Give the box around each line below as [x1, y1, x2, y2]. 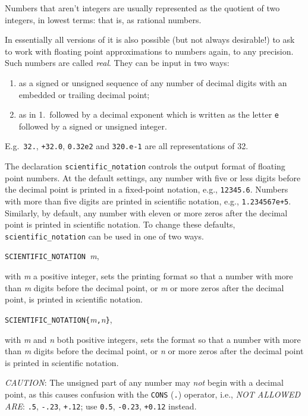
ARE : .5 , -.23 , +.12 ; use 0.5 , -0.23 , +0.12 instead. [5, 399, 197, 412]
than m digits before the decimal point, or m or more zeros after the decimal [5, 281, 284, 294]
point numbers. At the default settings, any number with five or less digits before [5, 171, 301, 184]
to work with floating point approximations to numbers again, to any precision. [5, 45, 294, 57]
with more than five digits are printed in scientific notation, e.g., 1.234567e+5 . [5, 194, 291, 207]
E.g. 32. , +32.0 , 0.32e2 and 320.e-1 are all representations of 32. [5, 140, 249, 152]
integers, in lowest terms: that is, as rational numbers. [5, 13, 202, 26]
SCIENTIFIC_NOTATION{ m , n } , [5, 313, 112, 325]
